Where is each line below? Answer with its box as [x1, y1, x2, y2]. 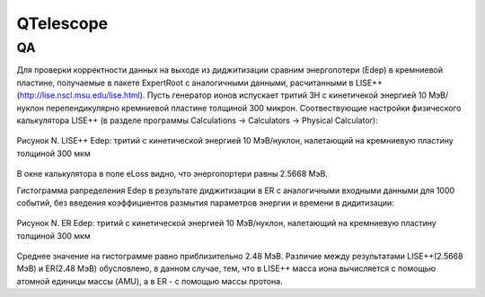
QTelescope [16, 13, 108, 33]
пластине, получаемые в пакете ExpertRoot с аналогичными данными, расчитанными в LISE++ [16, 77, 384, 88]
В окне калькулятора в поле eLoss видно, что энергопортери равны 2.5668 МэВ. [16, 169, 328, 179]
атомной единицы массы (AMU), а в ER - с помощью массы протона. [16, 275, 283, 286]
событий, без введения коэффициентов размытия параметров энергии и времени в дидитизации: [16, 197, 394, 208]
